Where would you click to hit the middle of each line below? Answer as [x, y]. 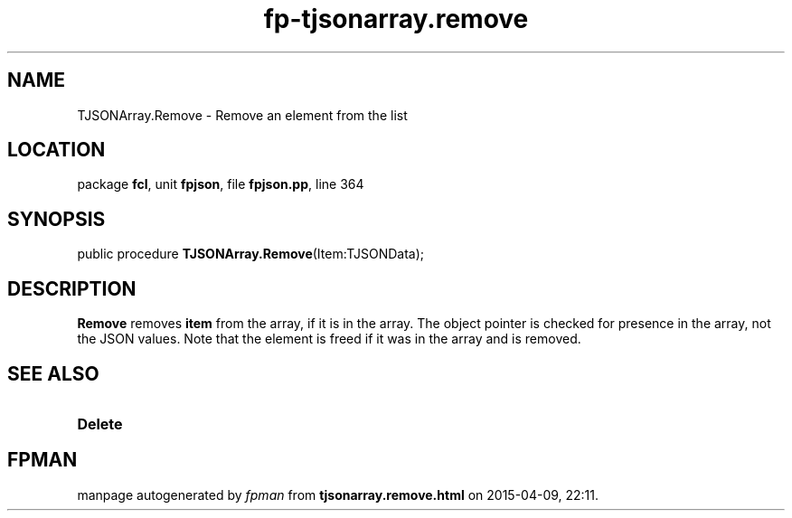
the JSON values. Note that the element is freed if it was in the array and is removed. [329, 339]
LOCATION [57, 150]
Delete [100, 424]
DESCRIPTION [72, 288]
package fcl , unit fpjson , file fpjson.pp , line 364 [221, 184]
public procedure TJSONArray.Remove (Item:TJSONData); [251, 254]
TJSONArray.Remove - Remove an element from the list [242, 115]
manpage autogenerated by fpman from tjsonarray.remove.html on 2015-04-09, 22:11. [338, 494]
